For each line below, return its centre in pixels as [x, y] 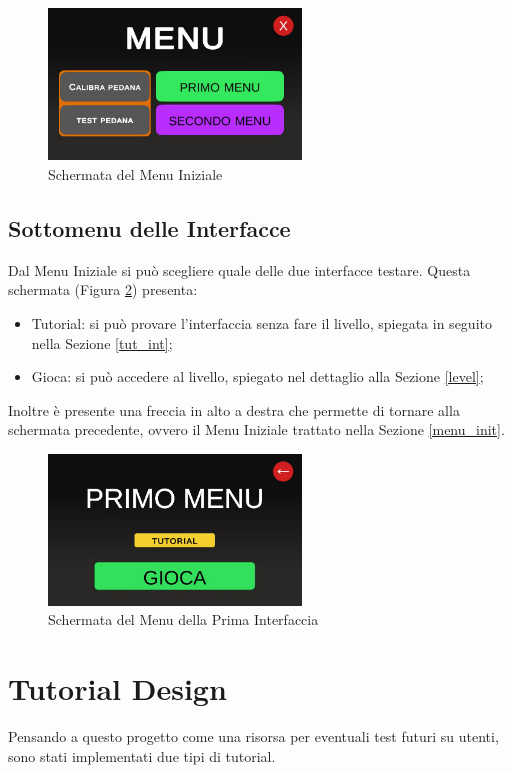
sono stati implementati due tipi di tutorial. [142, 755]
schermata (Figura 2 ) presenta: [103, 289]
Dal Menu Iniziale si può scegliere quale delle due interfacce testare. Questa [239, 269]
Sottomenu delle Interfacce [149, 227]
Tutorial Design [117, 688]
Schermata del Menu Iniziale [135, 173]
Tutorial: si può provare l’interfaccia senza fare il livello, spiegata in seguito [261, 322]
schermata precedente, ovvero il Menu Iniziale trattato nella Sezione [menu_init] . [256, 429]
